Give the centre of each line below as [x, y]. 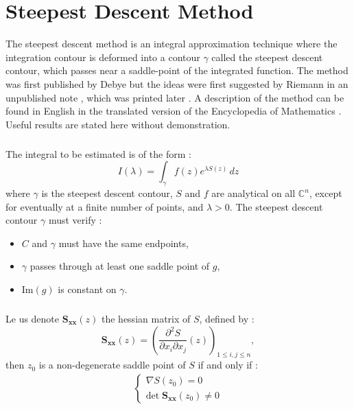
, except [326, 193]
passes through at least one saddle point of [120, 266]
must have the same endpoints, [123, 243]
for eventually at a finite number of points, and [105, 206]
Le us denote [33, 318]
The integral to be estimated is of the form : [98, 153]
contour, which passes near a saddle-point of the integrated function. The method [177, 70]
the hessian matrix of [146, 318]
